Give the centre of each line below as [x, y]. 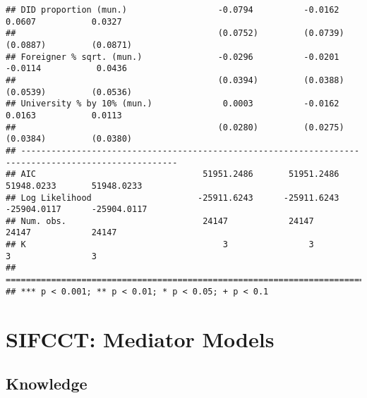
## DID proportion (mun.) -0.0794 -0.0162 [173, 10]
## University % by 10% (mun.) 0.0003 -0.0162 [173, 104]
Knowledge [47, 384]
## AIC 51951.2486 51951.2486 [173, 174]
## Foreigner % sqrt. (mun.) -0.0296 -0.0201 [173, 57]
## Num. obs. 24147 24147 [160, 221]
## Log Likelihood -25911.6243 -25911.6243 [173, 198]
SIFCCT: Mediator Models [140, 338]
